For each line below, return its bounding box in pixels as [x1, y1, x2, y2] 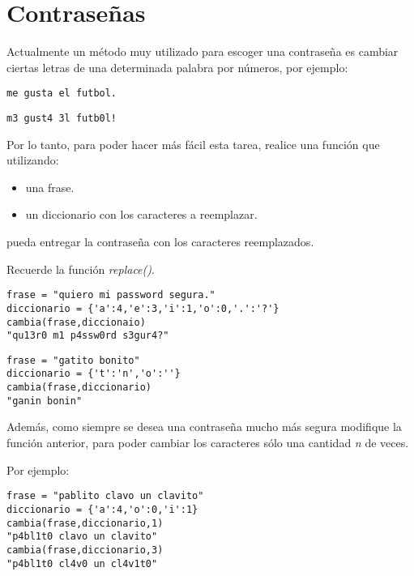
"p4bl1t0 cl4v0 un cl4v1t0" [6, 557, 158, 570]
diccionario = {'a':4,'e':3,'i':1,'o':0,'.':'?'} [6, 302, 280, 314]
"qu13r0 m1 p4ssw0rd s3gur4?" [6, 330, 169, 342]
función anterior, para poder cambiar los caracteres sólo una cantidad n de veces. [6, 434, 409, 451]
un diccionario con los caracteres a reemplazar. [25, 206, 258, 223]
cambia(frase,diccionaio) [6, 316, 146, 328]
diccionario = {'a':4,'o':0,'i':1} [6, 503, 198, 515]
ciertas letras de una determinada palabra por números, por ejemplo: [6, 58, 348, 75]
